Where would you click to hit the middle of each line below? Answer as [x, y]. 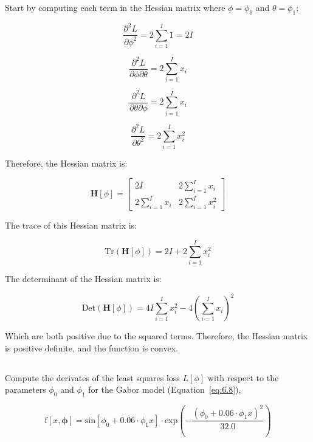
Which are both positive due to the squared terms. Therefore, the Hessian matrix [156, 336]
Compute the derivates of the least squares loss [92, 377]
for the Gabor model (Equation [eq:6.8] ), [165, 389]
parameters [26, 389]
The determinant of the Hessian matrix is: [83, 278]
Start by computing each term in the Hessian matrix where [115, 7]
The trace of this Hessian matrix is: [71, 225]
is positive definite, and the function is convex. [91, 347]
